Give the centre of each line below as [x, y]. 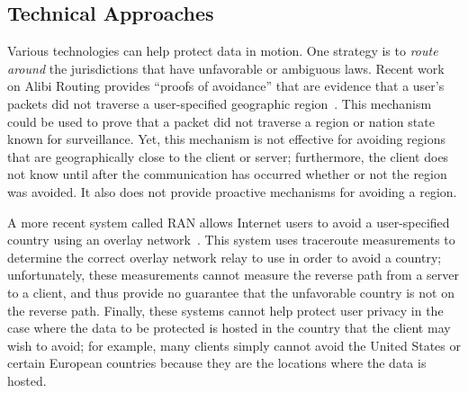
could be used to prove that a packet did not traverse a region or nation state [221, 121]
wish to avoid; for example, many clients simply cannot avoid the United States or [234, 345]
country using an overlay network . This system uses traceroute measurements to [231, 240]
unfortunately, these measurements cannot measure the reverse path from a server [234, 275]
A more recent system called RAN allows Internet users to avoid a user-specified [229, 222]
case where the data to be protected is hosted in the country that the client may [229, 328]
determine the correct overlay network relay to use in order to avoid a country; [225, 257]
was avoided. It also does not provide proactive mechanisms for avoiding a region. [232, 191]
